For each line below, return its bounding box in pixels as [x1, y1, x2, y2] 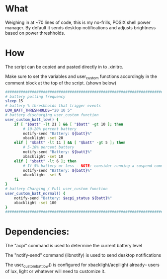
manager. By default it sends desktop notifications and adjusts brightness [5, 24, 156, 30]
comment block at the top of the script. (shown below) [5, 80, 117, 86]
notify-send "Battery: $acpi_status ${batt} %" [14, 196, 112, 201]
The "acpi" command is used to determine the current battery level [5, 243, 143, 249]
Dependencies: [5, 226, 70, 237]
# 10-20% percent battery [23, 126, 77, 132]
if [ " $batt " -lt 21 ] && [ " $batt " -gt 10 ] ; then [14, 122, 123, 127]
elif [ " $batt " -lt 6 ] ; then [14, 158, 77, 164]
